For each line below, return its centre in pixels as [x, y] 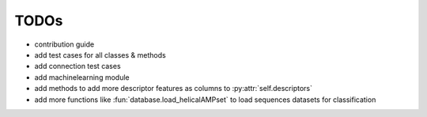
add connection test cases [78, 66]
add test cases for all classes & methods [100, 55]
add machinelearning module [82, 77]
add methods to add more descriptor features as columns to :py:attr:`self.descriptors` [173, 89]
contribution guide [64, 44]
